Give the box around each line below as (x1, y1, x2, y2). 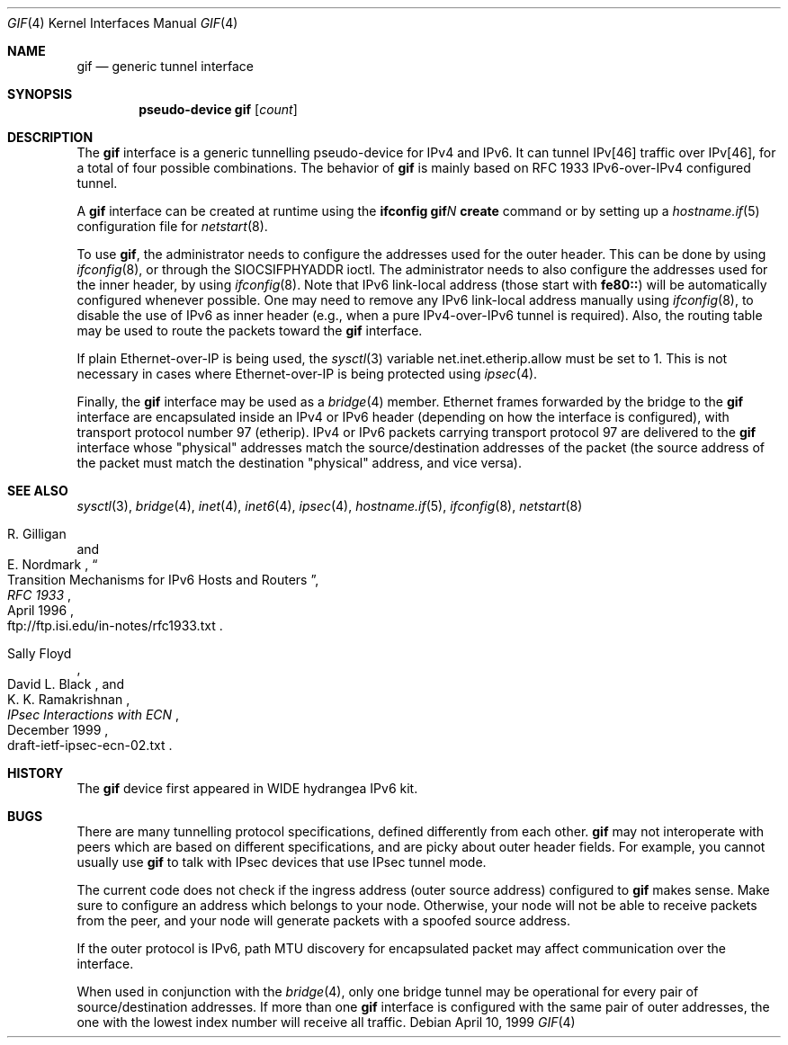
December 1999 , (7, 722, 109, 737)
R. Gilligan (7, 526, 67, 541)
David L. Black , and (7, 676, 125, 692)
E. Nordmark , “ (7, 557, 98, 572)
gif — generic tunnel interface (76, 58, 254, 74)
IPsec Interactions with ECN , (7, 707, 180, 722)
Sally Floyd (7, 646, 72, 661)
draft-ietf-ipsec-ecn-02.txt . (7, 737, 173, 753)
